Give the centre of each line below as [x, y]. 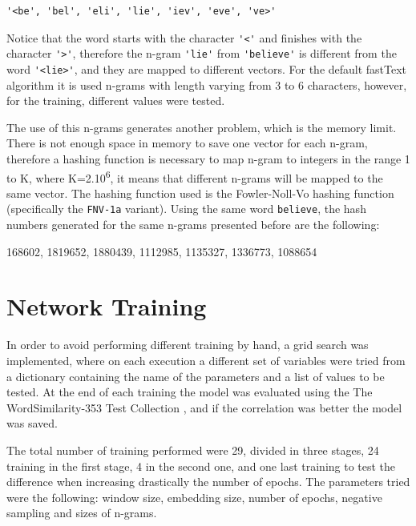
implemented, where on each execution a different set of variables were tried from [206, 360]
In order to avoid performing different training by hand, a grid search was [188, 345]
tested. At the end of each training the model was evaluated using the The [190, 392]
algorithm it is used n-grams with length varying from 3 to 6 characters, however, [207, 84]
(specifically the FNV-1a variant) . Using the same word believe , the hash [186, 209]
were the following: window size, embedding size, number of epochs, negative [194, 497]
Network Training [107, 306]
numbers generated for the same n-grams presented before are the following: [193, 225]
